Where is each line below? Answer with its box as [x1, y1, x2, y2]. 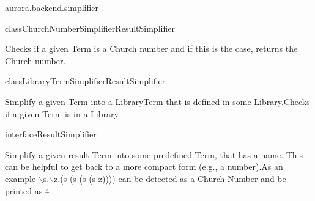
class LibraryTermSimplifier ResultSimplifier [5, 75, 166, 87]
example [5, 172, 36, 185]
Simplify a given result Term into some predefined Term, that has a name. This [5, 148, 303, 161]
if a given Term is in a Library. [5, 107, 120, 120]
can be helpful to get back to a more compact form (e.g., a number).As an [5, 160, 283, 173]
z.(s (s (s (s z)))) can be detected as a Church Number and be [54, 172, 286, 185]
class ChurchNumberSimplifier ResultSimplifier [5, 21, 175, 34]
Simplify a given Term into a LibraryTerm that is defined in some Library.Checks [5, 95, 310, 108]
